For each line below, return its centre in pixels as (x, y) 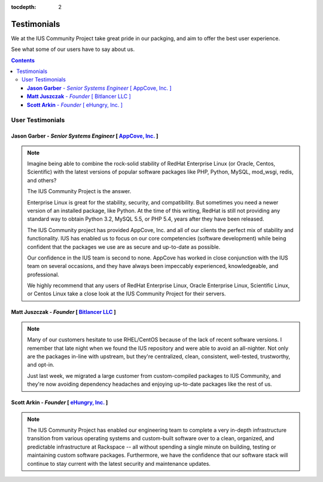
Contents (23, 60)
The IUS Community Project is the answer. (79, 191)
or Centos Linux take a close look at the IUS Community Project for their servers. (127, 294)
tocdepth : (24, 7)
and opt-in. (41, 365)
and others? (42, 180)
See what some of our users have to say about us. (73, 49)
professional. (43, 274)
